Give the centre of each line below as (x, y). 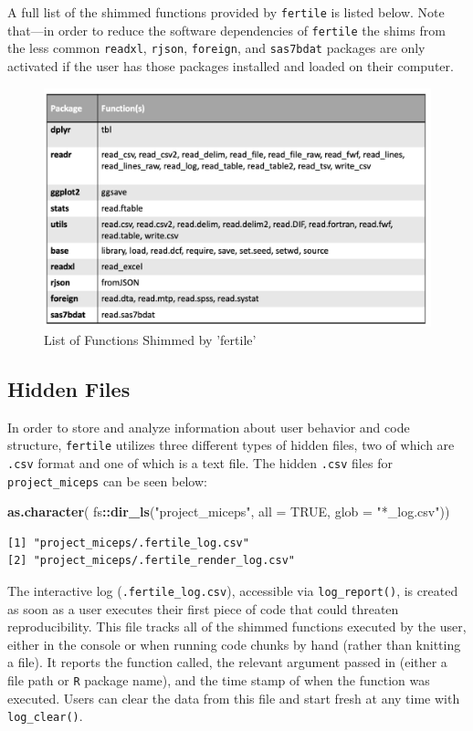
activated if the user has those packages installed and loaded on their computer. (231, 65)
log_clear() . (45, 716)
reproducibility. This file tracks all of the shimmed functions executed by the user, (237, 627)
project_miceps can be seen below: (107, 480)
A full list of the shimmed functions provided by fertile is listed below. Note (226, 12)
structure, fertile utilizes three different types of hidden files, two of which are (231, 445)
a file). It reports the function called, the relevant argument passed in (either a (227, 662)
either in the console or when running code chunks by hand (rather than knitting (234, 644)
